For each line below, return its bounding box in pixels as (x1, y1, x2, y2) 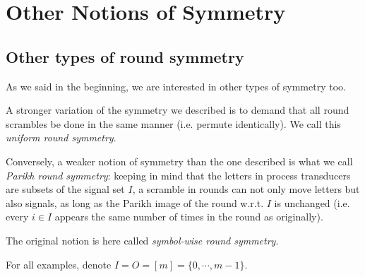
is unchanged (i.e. (274, 195, 350, 210)
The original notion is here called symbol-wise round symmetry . (6, 232, 279, 247)
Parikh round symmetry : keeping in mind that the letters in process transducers (6, 167, 351, 182)
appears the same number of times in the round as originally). (54, 209, 323, 224)
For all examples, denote (6, 257, 112, 271)
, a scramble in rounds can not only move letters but (132, 182, 360, 196)
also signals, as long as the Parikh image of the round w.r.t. (6, 195, 264, 210)
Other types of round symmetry (6, 45, 244, 67)
